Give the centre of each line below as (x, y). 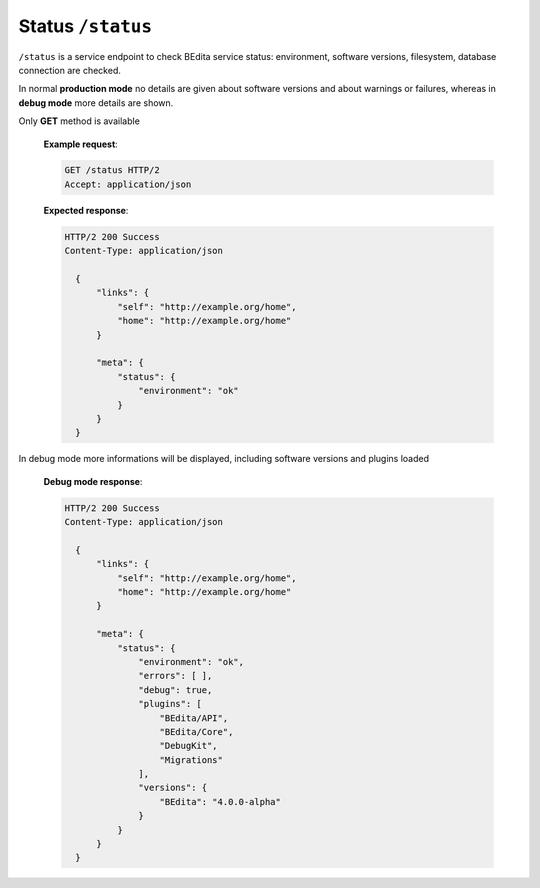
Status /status (85, 26)
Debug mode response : (93, 481)
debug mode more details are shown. (96, 102)
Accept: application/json (128, 184)
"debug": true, (175, 689)
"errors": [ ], (175, 676)
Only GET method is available (79, 121)
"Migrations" (191, 759)
